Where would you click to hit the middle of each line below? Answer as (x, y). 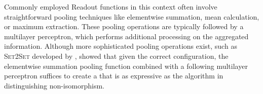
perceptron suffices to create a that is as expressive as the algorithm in (114, 76)
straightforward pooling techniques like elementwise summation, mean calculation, (132, 16)
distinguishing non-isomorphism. (54, 85)
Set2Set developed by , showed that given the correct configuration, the (116, 56)
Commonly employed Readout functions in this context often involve (111, 7)
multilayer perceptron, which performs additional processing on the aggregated (126, 36)
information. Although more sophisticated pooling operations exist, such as (121, 46)
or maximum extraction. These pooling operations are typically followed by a (124, 26)
